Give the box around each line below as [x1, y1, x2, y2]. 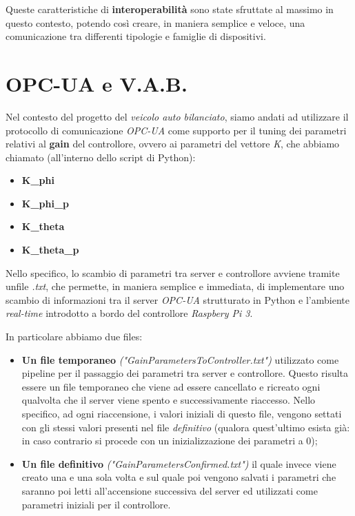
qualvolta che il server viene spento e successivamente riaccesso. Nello [21, 393, 316, 407]
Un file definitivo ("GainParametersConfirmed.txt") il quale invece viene [21, 456, 336, 471]
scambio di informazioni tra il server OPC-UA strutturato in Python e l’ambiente [6, 292, 349, 307]
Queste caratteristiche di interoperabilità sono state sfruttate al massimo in [6, 2, 334, 16]
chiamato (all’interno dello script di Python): [6, 149, 196, 164]
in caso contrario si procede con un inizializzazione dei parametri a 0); [21, 433, 318, 448]
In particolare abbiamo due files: [6, 329, 143, 344]
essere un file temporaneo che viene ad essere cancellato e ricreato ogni [21, 379, 321, 393]
